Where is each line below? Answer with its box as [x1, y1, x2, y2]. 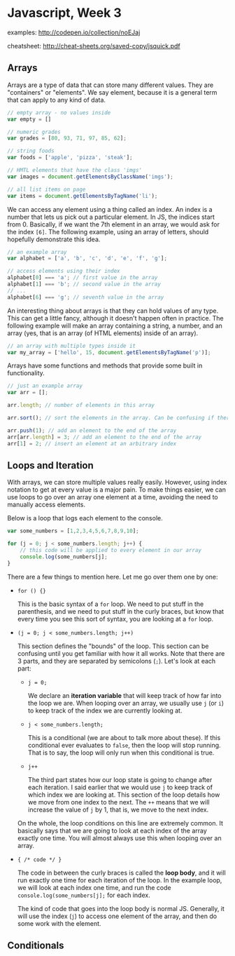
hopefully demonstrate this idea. [7, 235, 101, 243]
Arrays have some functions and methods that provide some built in [7, 361, 203, 370]
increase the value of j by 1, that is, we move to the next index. [27, 805, 209, 814]
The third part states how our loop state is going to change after [27, 775, 213, 783]
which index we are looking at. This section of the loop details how [27, 790, 220, 799]
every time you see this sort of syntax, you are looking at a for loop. [17, 614, 214, 623]
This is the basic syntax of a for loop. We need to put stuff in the [17, 600, 204, 608]
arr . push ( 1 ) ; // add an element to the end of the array [7, 426, 177, 434]
